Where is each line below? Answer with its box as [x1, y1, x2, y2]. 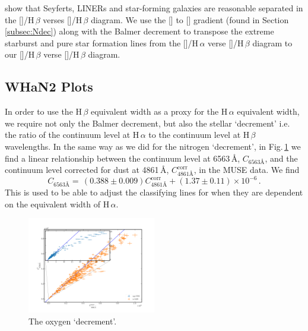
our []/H [5, 48, 35, 61]
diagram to [252, 36, 293, 49]
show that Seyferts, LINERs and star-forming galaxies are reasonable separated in [5, 2, 303, 14]
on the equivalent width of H [5, 197, 110, 210]
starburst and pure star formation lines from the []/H [5, 36, 199, 49]
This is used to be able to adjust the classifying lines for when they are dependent [5, 186, 303, 198]
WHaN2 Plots [5, 77, 93, 96]
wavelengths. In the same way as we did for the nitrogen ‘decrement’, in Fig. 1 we [5, 140, 301, 152]
